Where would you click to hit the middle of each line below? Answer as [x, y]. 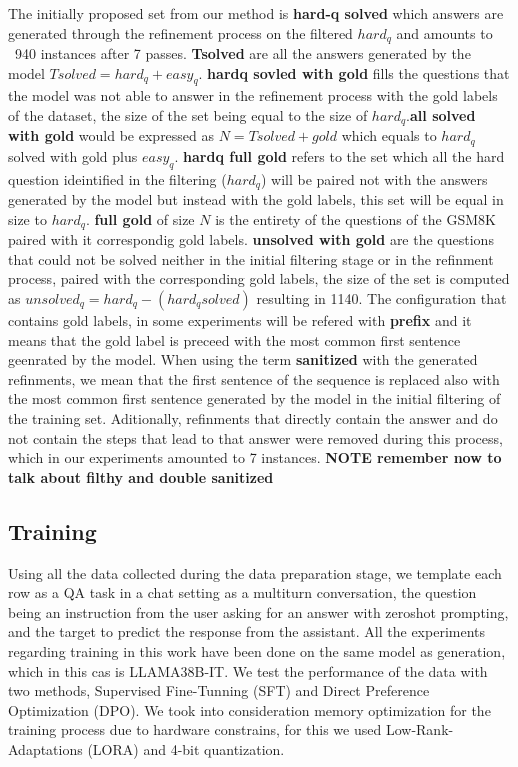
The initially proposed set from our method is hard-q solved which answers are [256, 13]
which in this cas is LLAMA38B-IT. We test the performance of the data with [248, 670]
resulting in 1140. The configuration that [381, 298]
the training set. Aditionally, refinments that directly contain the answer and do [253, 417]
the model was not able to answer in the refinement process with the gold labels [253, 95]
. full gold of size [140, 218]
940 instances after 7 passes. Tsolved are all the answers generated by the [242, 53]
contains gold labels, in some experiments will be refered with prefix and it [240, 320]
